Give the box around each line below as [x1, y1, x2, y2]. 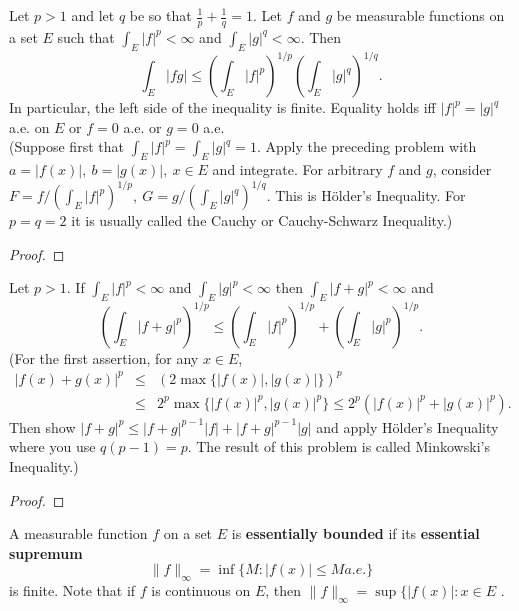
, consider [432, 159, 492, 180]
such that [57, 26, 115, 47]
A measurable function [9, 523, 148, 544]
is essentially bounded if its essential [231, 523, 480, 544]
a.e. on [9, 116, 50, 137]
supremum [9, 542, 83, 563]
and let [71, 5, 115, 25]
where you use [9, 436, 96, 457]
